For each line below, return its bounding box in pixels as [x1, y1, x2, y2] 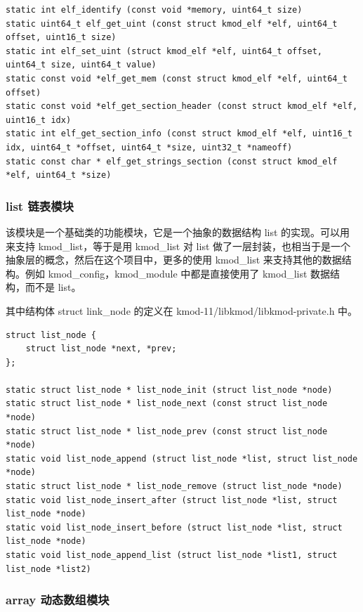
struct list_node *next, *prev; [25, 344, 177, 354]
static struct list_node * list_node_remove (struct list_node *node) [6, 481, 343, 492]
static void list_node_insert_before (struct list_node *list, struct [6, 522, 343, 533]
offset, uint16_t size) [6, 32, 117, 43]
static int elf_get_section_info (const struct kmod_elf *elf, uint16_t [6, 129, 352, 139]
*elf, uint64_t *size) [6, 170, 112, 181]
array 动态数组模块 [6, 591, 110, 608]
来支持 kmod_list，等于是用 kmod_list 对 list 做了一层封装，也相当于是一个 [6, 238, 351, 253]
